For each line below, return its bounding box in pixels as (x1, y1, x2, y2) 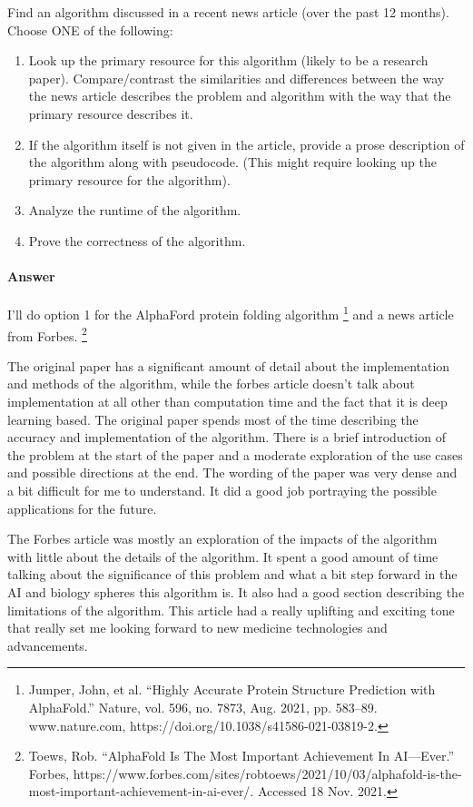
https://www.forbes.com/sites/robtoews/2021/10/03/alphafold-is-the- (73, 763, 462, 782)
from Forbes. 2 (7, 323, 87, 345)
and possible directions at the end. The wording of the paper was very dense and (7, 463, 458, 482)
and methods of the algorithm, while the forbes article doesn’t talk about (7, 374, 415, 393)
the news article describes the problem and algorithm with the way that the (28, 86, 451, 105)
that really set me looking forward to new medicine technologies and (7, 618, 388, 637)
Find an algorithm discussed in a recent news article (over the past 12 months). (7, 3, 449, 21)
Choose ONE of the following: (7, 20, 173, 39)
